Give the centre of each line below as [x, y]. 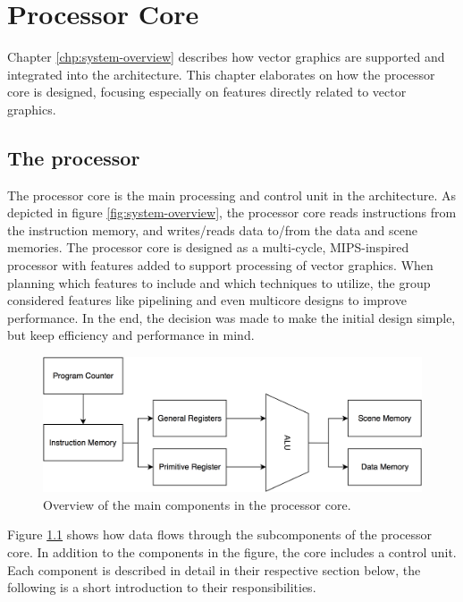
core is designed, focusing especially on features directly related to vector [207, 92]
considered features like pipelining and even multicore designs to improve [207, 300]
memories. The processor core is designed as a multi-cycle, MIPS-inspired [208, 247]
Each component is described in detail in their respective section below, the [214, 569]
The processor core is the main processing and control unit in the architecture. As [231, 195]
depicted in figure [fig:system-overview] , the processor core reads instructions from [232, 212]
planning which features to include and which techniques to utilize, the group [219, 282]
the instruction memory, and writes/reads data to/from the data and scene [213, 229]
